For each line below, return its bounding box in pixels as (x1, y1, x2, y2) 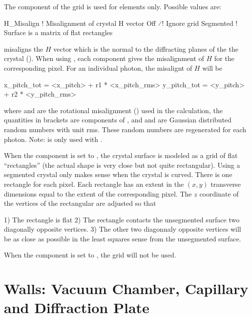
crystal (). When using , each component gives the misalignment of (4, 53, 204, 63)
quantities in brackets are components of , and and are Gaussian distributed (4, 115, 231, 125)
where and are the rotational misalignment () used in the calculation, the (4, 105, 223, 115)
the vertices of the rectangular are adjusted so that (4, 198, 156, 208)
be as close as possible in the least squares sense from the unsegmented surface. (4, 233, 241, 243)
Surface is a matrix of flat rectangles (4, 27, 113, 38)
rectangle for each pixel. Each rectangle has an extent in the (4, 178, 184, 189)
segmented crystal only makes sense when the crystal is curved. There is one (4, 169, 232, 179)
